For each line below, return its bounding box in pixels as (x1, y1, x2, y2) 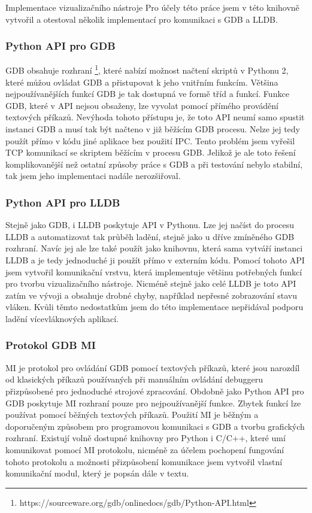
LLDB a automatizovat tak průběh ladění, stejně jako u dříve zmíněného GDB (5, 230, 295, 242)
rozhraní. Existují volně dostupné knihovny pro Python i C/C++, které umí (5, 432, 286, 444)
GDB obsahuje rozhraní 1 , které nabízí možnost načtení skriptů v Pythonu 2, (5, 62, 289, 77)
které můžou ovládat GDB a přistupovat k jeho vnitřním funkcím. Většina (5, 75, 278, 88)
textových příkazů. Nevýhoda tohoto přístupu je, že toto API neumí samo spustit (5, 111, 305, 123)
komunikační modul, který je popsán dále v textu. (5, 467, 189, 479)
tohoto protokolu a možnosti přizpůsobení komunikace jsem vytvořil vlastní (5, 455, 283, 468)
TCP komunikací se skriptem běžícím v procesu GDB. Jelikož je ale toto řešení (5, 146, 296, 159)
